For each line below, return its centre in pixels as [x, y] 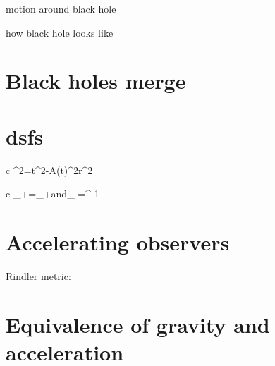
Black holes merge [96, 81]
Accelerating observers [118, 242]
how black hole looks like [60, 32]
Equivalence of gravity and [138, 324]
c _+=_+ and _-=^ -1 [53, 194]
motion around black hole [61, 8]
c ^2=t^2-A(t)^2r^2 [49, 170]
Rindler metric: [38, 276]
